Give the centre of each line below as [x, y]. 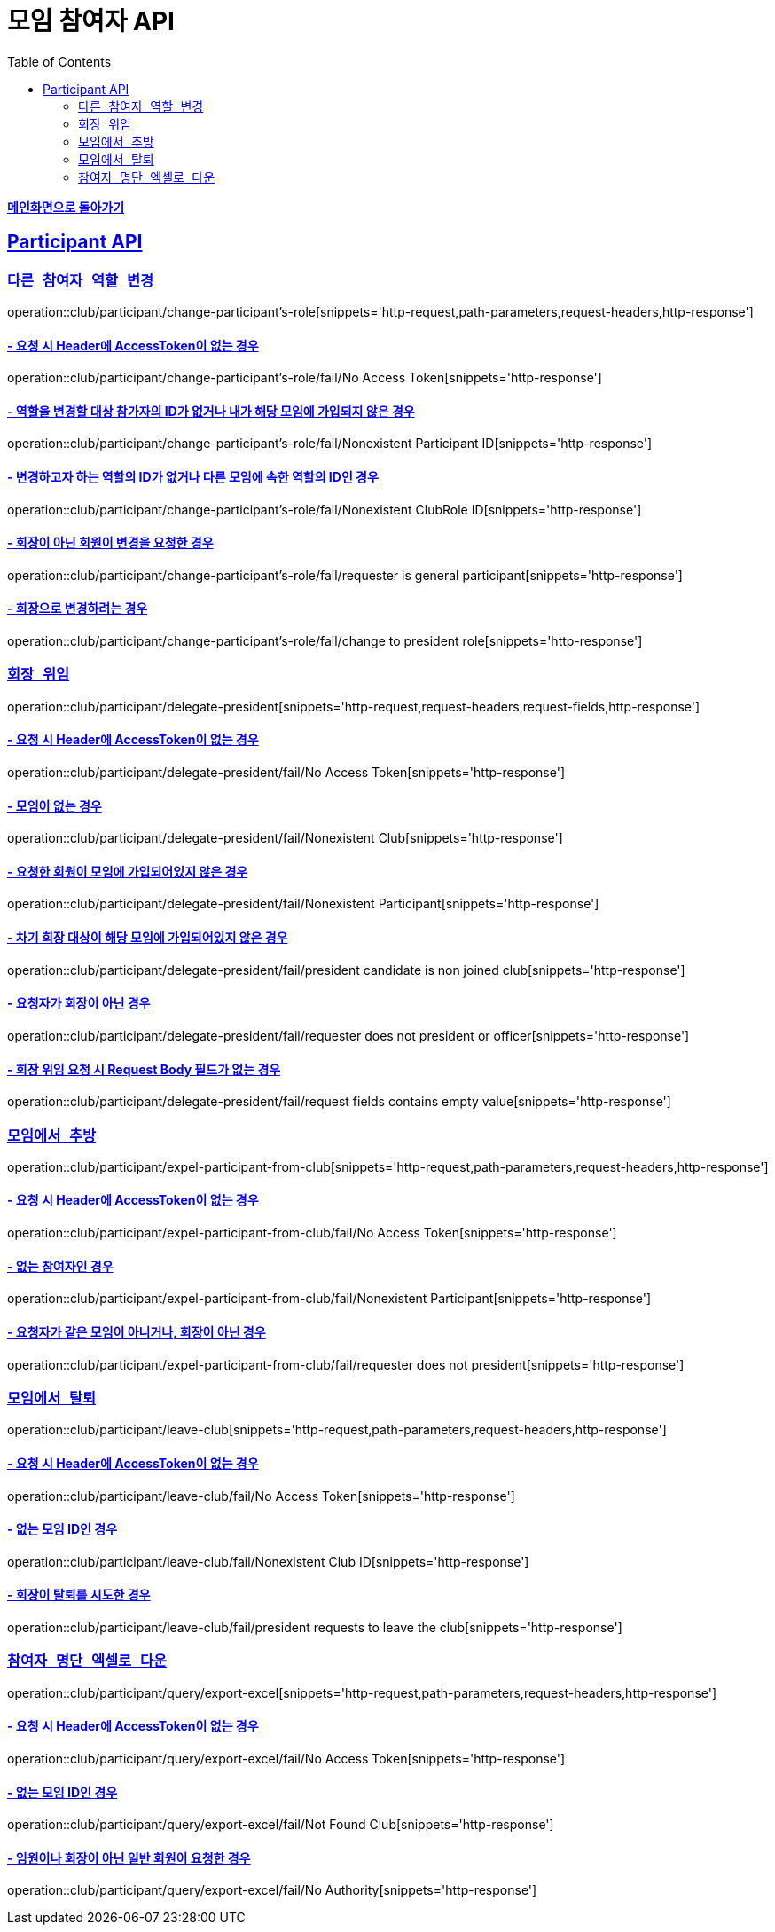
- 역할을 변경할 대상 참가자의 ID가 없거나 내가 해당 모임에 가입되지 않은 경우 [211, 411]
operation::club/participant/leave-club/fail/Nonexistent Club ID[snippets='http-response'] [268, 1561]
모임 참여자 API [91, 21]
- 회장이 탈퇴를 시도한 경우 [79, 1595]
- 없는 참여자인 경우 [60, 1266]
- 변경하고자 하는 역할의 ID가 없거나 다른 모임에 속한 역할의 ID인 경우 [193, 477]
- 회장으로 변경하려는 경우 [78, 609]
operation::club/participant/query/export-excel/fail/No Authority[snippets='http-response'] [272, 1890]
